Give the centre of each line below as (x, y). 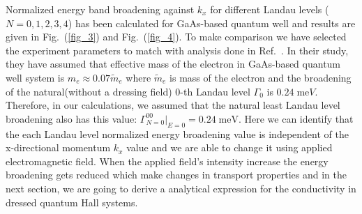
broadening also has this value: (71, 118)
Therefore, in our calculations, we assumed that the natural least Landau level (173, 105)
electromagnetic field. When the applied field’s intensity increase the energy (167, 161)
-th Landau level (215, 91)
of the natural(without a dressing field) (89, 91)
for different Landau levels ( (270, 9)
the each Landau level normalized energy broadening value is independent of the (177, 133)
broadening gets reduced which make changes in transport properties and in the (176, 175)
